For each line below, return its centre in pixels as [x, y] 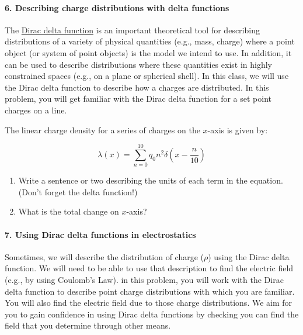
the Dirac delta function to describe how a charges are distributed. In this [137, 87]
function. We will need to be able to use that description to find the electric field [149, 268]
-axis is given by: [238, 129]
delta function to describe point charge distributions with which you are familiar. [150, 291]
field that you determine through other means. [88, 325]
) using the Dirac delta [249, 256]
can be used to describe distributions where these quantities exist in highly [138, 64]
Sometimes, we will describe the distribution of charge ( [104, 256]
